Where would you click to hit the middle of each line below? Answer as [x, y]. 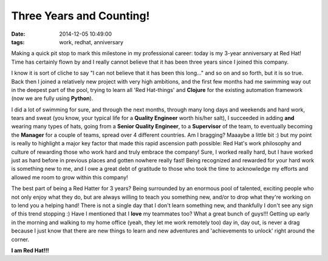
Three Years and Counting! [80, 16]
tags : [18, 42]
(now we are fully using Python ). [52, 98]
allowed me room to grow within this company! [70, 177]
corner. [20, 239]
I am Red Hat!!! [30, 250]
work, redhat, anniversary [91, 42]
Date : [18, 34]
